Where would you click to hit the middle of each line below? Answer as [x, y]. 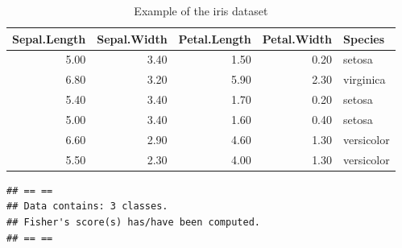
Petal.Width [297, 38]
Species [364, 38]
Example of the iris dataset [201, 10]
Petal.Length [215, 38]
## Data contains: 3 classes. [87, 207]
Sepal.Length [49, 38]
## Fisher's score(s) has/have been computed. [133, 222]
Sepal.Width [132, 38]
